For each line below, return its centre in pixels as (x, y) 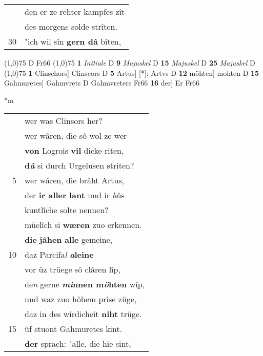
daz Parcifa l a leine (59, 255)
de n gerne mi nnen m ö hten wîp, (85, 284)
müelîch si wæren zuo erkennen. (83, 225)
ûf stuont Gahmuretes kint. (74, 329)
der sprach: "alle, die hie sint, (78, 344)
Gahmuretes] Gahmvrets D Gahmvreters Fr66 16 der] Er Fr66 (102, 83)
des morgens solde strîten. (71, 26)
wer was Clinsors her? (64, 121)
